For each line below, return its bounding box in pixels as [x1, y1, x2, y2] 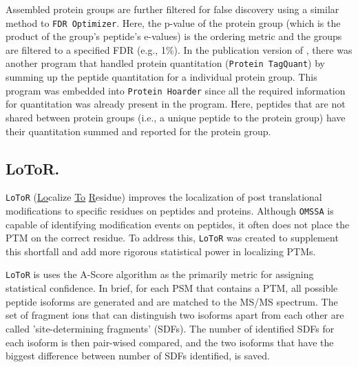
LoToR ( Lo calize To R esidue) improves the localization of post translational [6, 190, 322, 204]
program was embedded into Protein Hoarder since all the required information [6, 83, 346, 97]
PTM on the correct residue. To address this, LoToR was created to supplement [6, 230, 339, 245]
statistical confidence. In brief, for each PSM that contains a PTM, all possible [6, 281, 338, 295]
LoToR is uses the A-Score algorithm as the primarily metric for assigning [6, 267, 314, 281]
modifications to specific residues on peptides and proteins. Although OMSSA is [6, 203, 334, 217]
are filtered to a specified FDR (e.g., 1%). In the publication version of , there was [6, 42, 352, 57]
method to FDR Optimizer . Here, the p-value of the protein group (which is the [6, 15, 341, 30]
